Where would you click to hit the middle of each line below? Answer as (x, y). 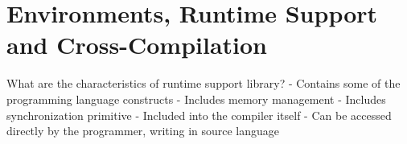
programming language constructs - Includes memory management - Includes (196, 99)
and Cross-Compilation (137, 45)
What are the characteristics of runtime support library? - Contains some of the (203, 83)
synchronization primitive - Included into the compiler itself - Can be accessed (199, 115)
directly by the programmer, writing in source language (143, 131)
